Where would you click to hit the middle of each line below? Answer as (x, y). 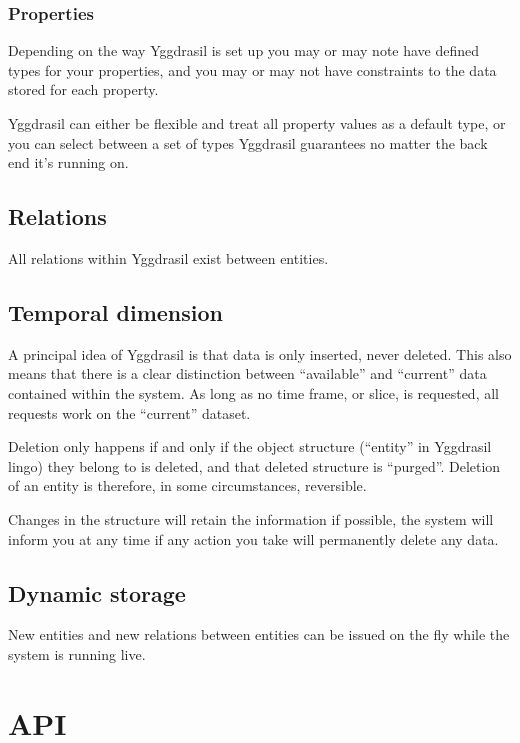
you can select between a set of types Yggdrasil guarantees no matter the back (248, 142)
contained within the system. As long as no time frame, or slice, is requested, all (253, 392)
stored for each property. (83, 89)
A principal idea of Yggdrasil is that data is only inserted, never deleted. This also (260, 353)
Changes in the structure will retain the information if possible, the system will (251, 518)
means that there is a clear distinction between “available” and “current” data (247, 373)
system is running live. (77, 653)
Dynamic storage (97, 592)
